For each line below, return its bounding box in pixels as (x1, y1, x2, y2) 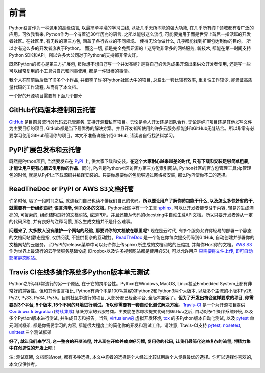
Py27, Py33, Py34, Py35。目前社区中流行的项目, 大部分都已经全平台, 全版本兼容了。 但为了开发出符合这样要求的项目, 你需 (9, 295, 254, 301)
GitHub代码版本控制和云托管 (9, 106, 96, 114)
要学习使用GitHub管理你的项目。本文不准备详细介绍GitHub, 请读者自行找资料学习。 (9, 132, 178, 138)
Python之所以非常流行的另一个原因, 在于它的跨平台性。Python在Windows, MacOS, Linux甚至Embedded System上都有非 (9, 281, 253, 287)
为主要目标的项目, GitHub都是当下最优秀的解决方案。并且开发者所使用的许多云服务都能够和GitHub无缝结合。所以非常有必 (9, 125, 255, 131)
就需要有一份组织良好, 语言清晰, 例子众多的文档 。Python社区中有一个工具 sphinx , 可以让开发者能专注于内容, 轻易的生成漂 (9, 205, 254, 211)
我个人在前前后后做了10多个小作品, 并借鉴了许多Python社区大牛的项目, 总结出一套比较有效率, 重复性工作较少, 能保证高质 (9, 77, 253, 83)
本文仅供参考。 (9, 361, 39, 367)
